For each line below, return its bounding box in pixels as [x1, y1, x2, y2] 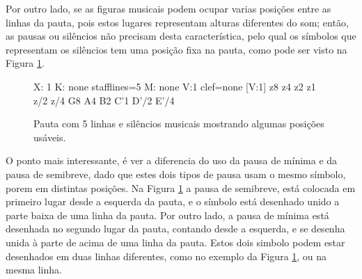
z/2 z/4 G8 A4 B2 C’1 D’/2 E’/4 [33, 93, 175, 107]
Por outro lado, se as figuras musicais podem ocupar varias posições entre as [6, 1, 331, 15]
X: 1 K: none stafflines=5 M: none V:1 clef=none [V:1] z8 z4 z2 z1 [33, 79, 316, 93]
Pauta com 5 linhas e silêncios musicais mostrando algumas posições [33, 116, 324, 131]
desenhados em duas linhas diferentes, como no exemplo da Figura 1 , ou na [6, 248, 327, 263]
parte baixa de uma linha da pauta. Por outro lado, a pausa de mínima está [6, 207, 329, 222]
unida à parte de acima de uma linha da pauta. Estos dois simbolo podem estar [6, 234, 345, 249]
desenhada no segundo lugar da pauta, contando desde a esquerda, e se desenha [6, 221, 345, 236]
